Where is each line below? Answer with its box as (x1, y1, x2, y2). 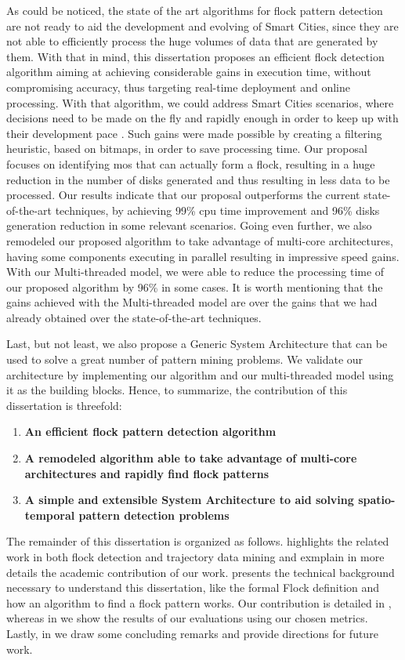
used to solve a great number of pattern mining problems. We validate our (6, 351, 363, 368)
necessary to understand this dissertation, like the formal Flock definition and (6, 579, 380, 596)
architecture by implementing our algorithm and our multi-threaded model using (6, 366, 394, 383)
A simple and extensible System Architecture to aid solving (24, 491, 354, 508)
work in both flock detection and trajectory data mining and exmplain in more (6, 549, 385, 564)
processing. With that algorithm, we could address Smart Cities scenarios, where (6, 94, 394, 111)
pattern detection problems (78, 506, 230, 523)
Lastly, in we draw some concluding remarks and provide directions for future (6, 625, 378, 641)
